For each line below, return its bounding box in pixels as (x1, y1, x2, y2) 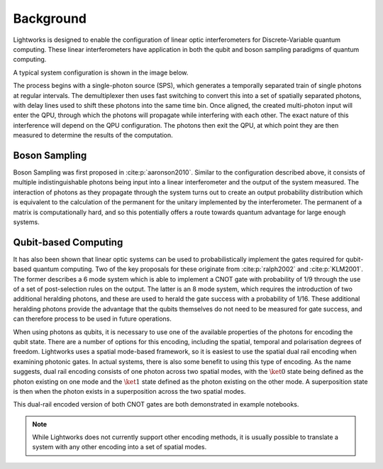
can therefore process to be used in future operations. (13, 314, 172, 323)
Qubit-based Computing (13, 236, 123, 248)
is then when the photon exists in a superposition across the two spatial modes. (13, 387, 246, 395)
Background (13, 11, 87, 26)
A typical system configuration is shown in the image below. (13, 68, 189, 77)
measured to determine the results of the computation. (13, 131, 173, 140)
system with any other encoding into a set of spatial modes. (32, 443, 207, 451)
